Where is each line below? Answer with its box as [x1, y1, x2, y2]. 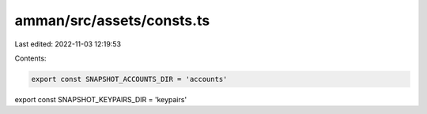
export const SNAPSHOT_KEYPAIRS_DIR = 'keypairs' [14, 94, 187, 104]
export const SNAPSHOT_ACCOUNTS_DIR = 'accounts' [31, 75, 228, 83]
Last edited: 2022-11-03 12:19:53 [14, 39, 122, 49]
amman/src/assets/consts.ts [14, 12, 210, 29]
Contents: [14, 53, 47, 63]
